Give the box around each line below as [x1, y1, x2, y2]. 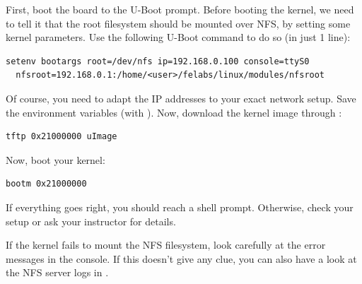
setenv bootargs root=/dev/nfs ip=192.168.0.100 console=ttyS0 [6, 56, 310, 66]
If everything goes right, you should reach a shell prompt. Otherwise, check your [6, 199, 354, 214]
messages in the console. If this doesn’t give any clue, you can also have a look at [6, 251, 357, 266]
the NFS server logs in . [6, 265, 109, 280]
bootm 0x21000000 [6, 179, 87, 189]
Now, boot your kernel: [6, 152, 105, 167]
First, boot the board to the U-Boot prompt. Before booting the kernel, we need [6, 2, 354, 16]
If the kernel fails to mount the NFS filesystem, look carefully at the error [6, 237, 326, 252]
